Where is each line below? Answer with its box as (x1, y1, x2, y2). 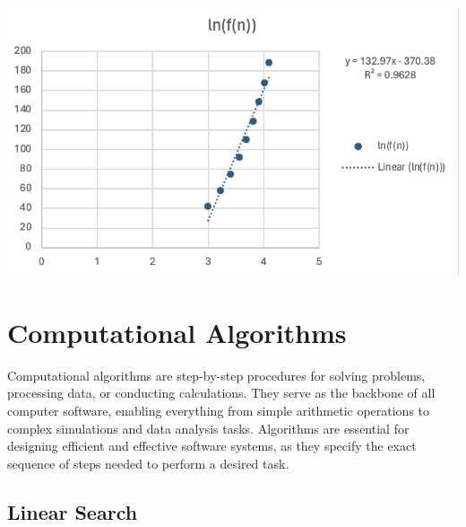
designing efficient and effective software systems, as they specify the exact (7, 436, 417, 455)
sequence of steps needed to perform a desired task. (7, 453, 289, 472)
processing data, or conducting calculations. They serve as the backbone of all (7, 383, 436, 402)
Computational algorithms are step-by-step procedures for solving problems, (7, 365, 426, 384)
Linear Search (7, 497, 138, 525)
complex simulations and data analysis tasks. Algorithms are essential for (7, 418, 410, 437)
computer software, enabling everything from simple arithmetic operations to (7, 400, 430, 419)
